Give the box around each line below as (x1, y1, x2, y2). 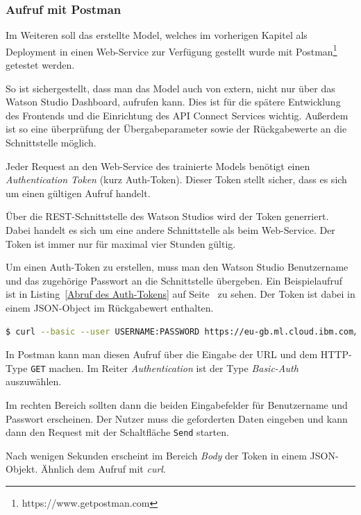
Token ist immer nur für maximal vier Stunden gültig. (6, 236, 236, 251)
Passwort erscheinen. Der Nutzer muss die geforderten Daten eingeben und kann (6, 411, 348, 425)
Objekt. (6, 462, 38, 476)
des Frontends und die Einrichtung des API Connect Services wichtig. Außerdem (6, 108, 349, 122)
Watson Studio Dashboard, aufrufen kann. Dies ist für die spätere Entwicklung (6, 94, 341, 109)
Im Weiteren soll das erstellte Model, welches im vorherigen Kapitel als (6, 28, 308, 42)
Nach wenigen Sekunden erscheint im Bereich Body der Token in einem (6, 448, 307, 462)
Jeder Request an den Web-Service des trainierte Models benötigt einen (6, 158, 310, 173)
